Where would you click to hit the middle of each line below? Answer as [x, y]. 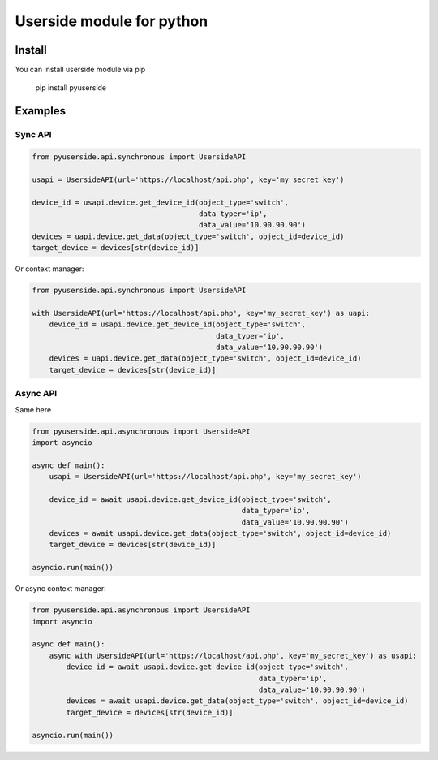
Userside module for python [112, 21]
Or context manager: [49, 269]
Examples [41, 111]
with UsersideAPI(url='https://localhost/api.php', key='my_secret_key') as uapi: [201, 313]
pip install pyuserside [71, 88]
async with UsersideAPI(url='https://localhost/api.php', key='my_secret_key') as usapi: [233, 655]
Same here [33, 409]
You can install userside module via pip [80, 70]
